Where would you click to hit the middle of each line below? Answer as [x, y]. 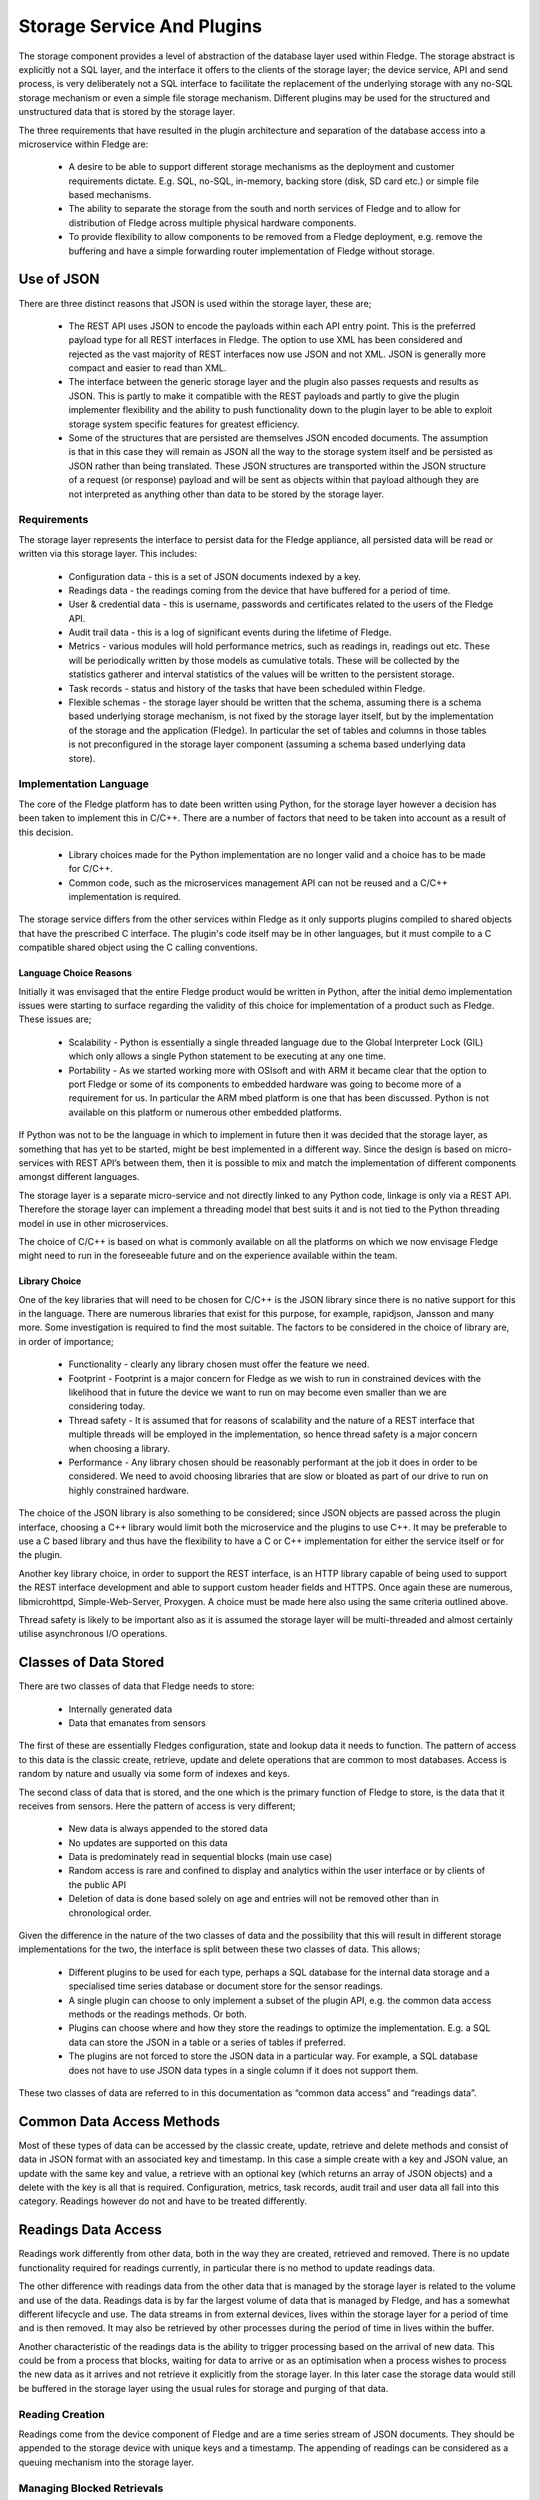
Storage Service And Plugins [140, 26]
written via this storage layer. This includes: [108, 554]
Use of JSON [59, 279]
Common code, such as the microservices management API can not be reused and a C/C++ [258, 882]
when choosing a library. [119, 1448]
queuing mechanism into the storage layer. [106, 2462]
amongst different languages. [79, 1177]
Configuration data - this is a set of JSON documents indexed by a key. [215, 576]
